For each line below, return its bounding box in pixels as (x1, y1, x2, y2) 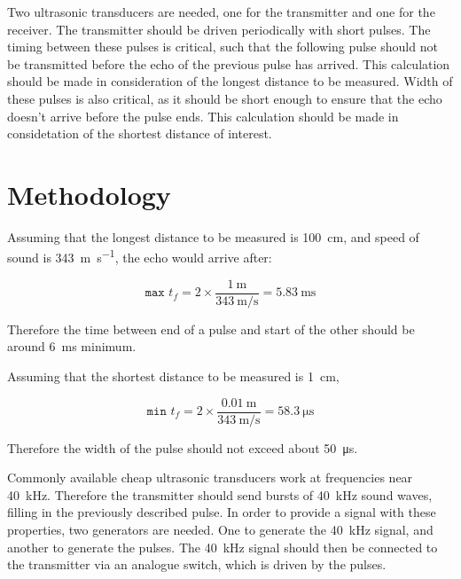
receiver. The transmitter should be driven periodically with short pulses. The (7, 20, 431, 38)
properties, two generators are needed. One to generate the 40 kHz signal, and (7, 520, 434, 538)
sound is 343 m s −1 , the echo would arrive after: (7, 246, 272, 267)
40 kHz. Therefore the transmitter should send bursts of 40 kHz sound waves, (7, 485, 433, 504)
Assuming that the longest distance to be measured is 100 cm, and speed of (7, 227, 419, 246)
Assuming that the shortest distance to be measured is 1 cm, (7, 366, 340, 385)
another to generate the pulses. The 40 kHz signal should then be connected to (7, 537, 438, 556)
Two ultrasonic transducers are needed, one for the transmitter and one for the (7, 3, 435, 20)
